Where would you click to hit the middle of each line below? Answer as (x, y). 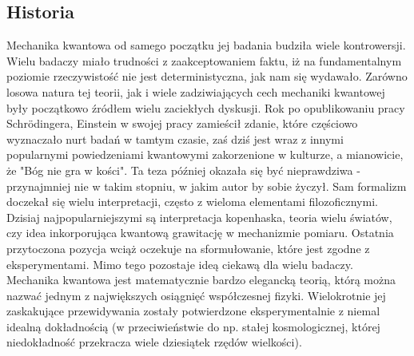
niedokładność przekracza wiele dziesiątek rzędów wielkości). (154, 342)
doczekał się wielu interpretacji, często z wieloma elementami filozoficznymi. (192, 202)
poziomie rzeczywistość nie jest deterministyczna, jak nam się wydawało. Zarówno (207, 76)
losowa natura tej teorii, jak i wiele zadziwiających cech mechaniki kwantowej (196, 91)
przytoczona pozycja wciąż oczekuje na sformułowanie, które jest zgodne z (188, 248)
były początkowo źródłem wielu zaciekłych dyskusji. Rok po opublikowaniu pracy (206, 107)
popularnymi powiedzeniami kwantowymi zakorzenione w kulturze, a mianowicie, (205, 154)
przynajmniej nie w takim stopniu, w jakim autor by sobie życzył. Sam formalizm (207, 186)
